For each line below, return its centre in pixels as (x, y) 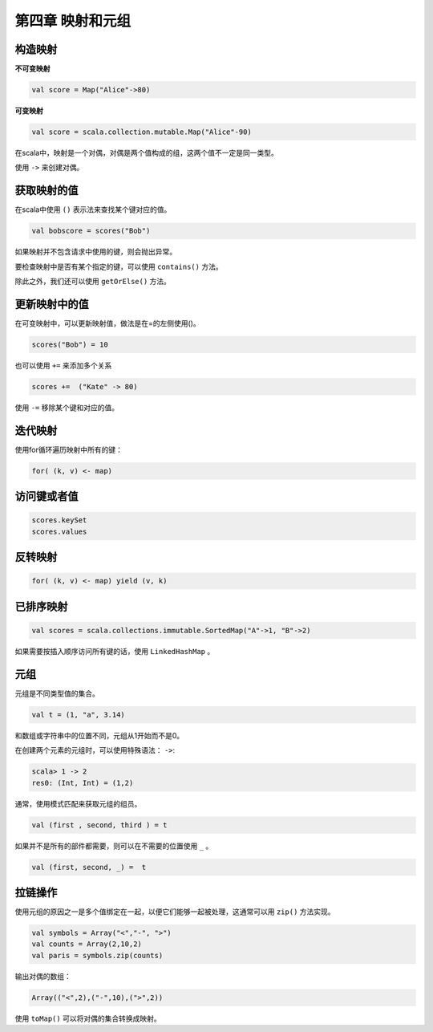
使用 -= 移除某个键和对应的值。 (67, 407)
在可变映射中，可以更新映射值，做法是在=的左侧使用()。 (107, 323)
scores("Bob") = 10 (70, 344)
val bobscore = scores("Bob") (91, 231)
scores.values (59, 531)
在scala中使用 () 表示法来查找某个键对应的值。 (93, 209)
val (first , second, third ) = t (99, 825)
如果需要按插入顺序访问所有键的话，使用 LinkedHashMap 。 (115, 651)
